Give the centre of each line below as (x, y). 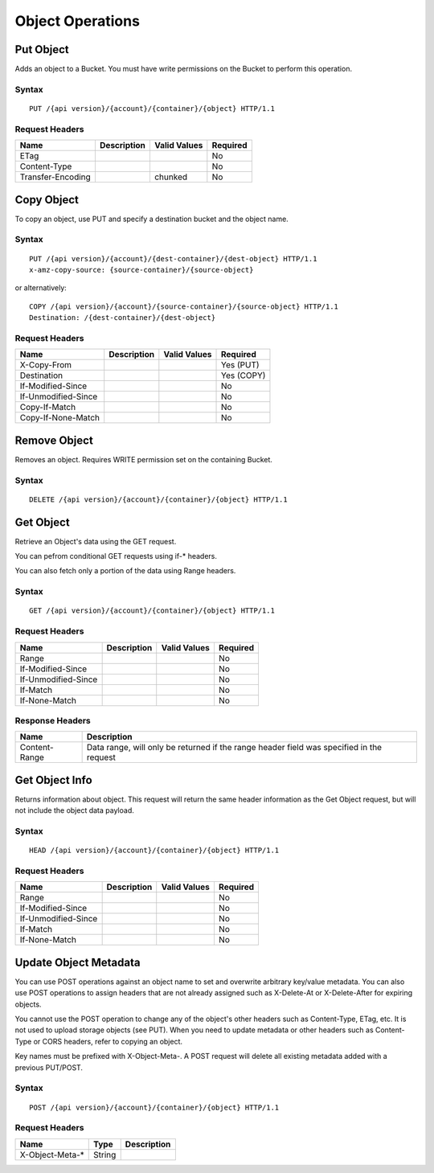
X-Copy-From (46, 365)
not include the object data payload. (74, 810)
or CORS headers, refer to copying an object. (108, 1041)
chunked (171, 177)
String (105, 1155)
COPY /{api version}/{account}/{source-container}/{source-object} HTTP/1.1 (184, 306)
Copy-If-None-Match (60, 418)
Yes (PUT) (241, 365)
